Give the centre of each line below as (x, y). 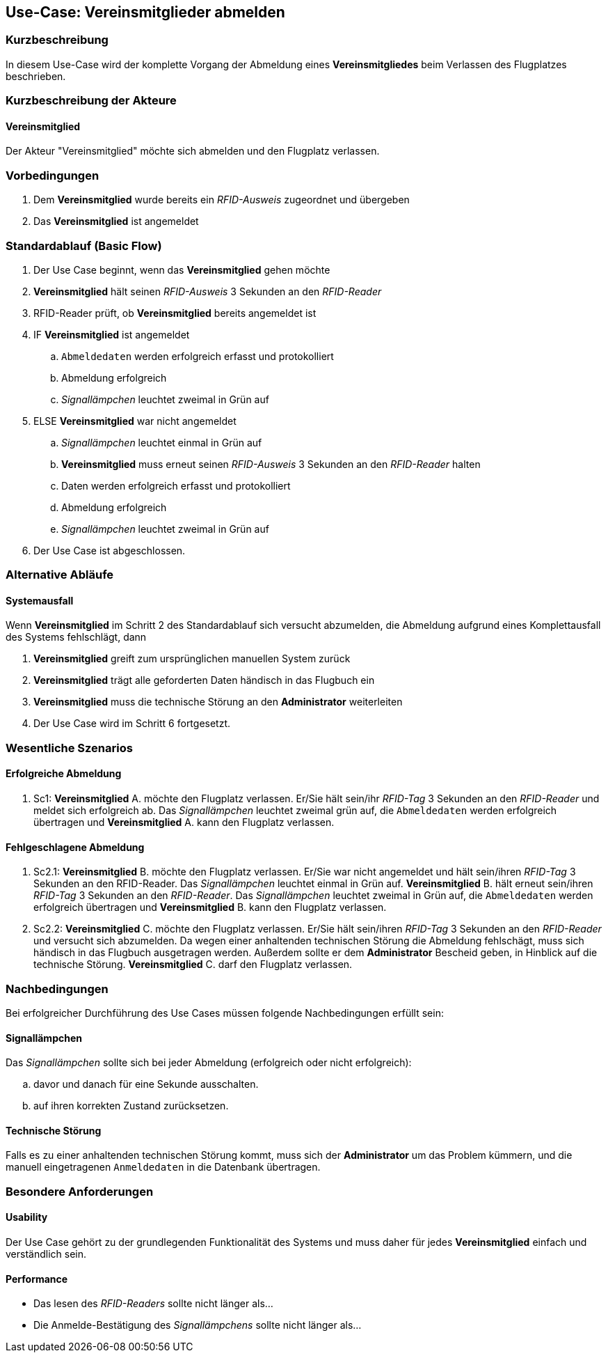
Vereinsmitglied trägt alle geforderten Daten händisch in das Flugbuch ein (204, 680)
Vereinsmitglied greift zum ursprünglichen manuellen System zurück (192, 659)
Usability (27, 1217)
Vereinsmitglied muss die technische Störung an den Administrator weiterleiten (218, 702)
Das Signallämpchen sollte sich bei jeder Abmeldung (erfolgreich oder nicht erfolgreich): (209, 1063)
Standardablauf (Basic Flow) (84, 245)
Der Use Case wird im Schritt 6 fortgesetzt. (132, 724)
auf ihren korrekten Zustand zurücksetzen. (131, 1106)
